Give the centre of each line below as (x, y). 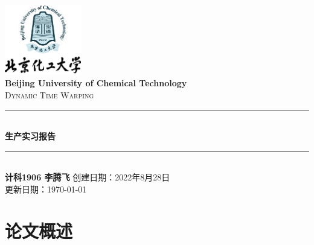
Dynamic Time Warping (50, 94)
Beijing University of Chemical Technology (96, 83)
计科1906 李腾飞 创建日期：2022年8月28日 (88, 177)
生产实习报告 (30, 136)
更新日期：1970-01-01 (46, 189)
